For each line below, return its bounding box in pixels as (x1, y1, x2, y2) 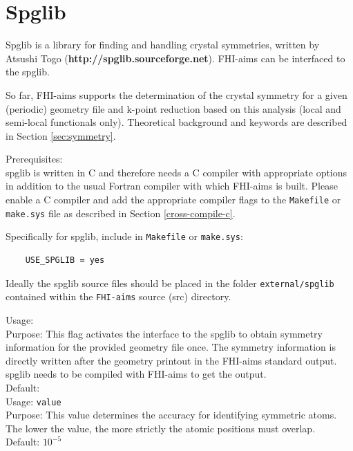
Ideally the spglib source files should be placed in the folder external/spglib (6, 275, 334, 290)
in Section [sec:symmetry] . (6, 128, 116, 142)
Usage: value (6, 394, 61, 408)
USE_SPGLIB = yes (25, 255, 105, 266)
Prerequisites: (6, 151, 63, 166)
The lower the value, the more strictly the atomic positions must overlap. (6, 421, 316, 435)
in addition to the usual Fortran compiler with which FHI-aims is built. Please (6, 178, 338, 193)
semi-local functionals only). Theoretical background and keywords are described (6, 115, 347, 129)
